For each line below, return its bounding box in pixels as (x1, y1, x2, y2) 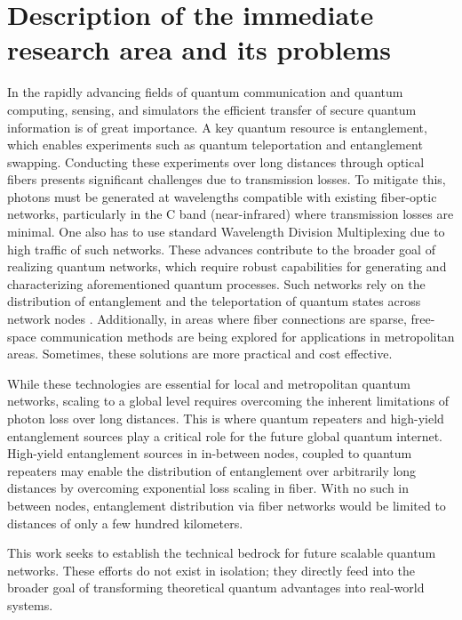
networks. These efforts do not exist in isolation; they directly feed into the (7, 560, 415, 579)
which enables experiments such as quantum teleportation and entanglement (7, 135, 423, 154)
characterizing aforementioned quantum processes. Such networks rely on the (7, 274, 426, 293)
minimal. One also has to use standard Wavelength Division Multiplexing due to (7, 222, 445, 241)
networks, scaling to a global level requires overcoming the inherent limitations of (7, 391, 450, 410)
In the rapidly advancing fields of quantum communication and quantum (7, 83, 403, 101)
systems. (7, 595, 53, 614)
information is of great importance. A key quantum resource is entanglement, (7, 117, 427, 136)
